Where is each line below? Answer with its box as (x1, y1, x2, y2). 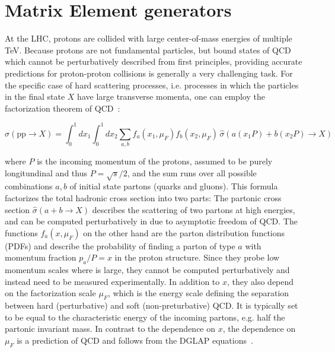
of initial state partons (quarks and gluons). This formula (69, 180, 278, 192)
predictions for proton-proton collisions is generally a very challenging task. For (5, 66, 293, 79)
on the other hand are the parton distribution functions (83, 226, 285, 239)
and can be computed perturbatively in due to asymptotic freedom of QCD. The (5, 215, 298, 227)
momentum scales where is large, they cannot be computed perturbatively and (5, 264, 290, 276)
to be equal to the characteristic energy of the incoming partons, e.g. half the (5, 310, 285, 323)
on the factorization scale (5, 287, 96, 299)
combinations (5, 180, 53, 192)
